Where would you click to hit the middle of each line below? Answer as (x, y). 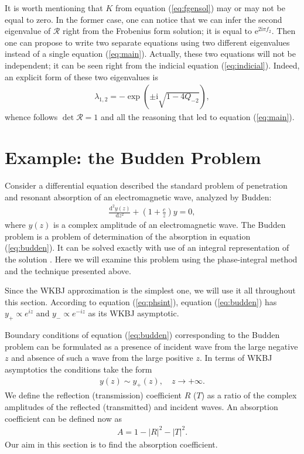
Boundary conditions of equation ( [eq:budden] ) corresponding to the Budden (142, 335)
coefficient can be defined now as (63, 418)
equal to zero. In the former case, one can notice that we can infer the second (144, 19)
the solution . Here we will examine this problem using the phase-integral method (151, 259)
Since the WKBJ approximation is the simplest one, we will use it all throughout (150, 290)
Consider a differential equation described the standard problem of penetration (146, 185)
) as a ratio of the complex (249, 395)
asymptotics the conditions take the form (78, 369)
